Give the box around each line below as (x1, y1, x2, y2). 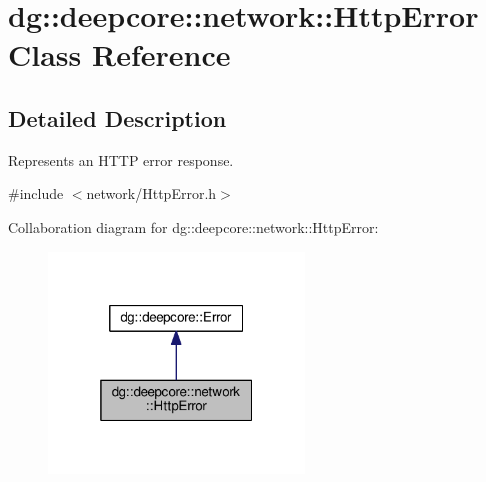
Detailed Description (8, 102, 227, 133)
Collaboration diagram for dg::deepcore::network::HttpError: (8, 216, 379, 237)
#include (8, 183, 64, 204)
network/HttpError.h (86, 183, 217, 204)
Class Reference (8, 34, 231, 75)
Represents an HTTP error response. (8, 149, 234, 170)
